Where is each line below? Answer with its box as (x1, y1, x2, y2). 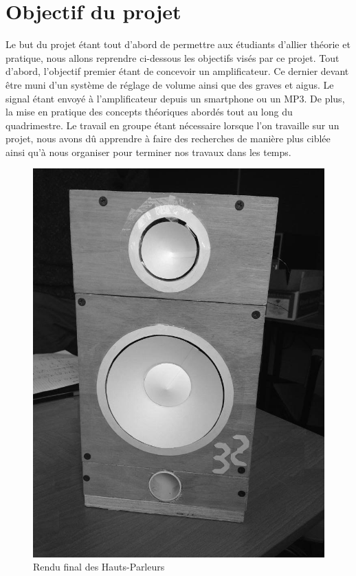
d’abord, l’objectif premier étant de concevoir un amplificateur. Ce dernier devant (5, 64, 349, 78)
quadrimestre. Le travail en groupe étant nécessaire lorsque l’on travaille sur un (5, 118, 340, 132)
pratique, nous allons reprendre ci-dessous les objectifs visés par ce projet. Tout (5, 50, 340, 65)
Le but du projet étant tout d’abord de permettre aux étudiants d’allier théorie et (5, 37, 351, 52)
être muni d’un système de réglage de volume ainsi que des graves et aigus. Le (5, 77, 334, 91)
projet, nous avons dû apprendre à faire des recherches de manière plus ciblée (5, 131, 331, 146)
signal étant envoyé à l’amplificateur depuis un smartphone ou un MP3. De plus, (5, 91, 345, 105)
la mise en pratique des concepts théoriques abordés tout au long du (5, 104, 293, 119)
